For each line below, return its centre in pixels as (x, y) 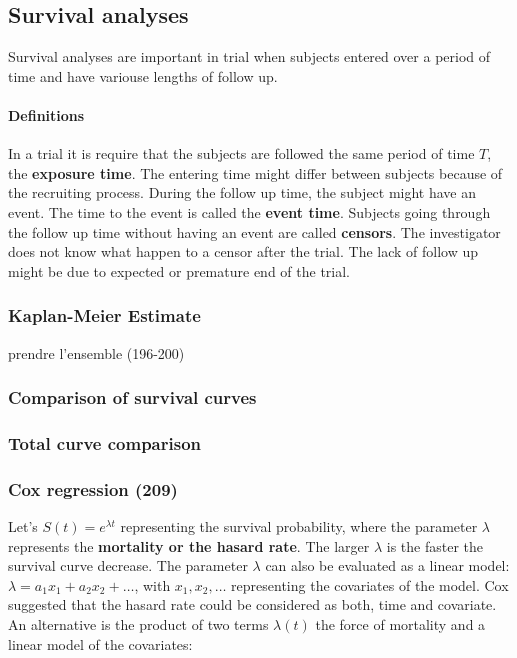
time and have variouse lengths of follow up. (143, 75)
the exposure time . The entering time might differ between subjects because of (255, 172)
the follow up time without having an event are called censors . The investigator (254, 231)
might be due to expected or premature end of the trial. (179, 270)
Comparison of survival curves (132, 397)
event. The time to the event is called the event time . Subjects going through (249, 211)
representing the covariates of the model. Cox (370, 584)
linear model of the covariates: (100, 643)
